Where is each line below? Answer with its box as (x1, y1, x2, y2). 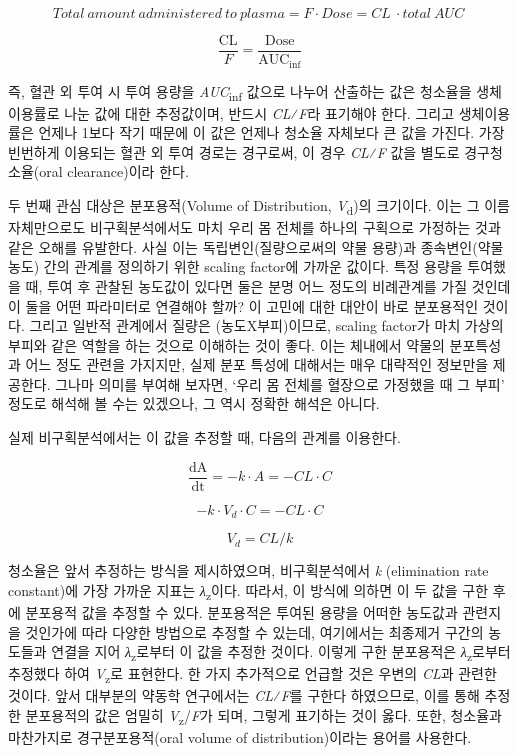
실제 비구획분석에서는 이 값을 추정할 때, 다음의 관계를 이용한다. (8, 427, 401, 448)
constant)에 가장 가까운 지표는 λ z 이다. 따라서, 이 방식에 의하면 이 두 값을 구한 (8, 579, 489, 603)
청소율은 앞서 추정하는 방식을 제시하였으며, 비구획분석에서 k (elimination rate (8, 560, 489, 581)
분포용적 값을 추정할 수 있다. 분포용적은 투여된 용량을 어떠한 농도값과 (25, 601, 458, 622)
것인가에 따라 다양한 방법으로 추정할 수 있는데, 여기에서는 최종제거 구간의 (25, 621, 484, 642)
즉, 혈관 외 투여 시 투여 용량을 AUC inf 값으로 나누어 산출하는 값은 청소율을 (8, 80, 472, 104)
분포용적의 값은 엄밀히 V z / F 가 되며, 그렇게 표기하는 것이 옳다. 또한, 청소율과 (25, 704, 502, 728)
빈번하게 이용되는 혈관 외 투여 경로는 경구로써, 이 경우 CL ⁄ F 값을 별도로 (8, 141, 460, 162)
